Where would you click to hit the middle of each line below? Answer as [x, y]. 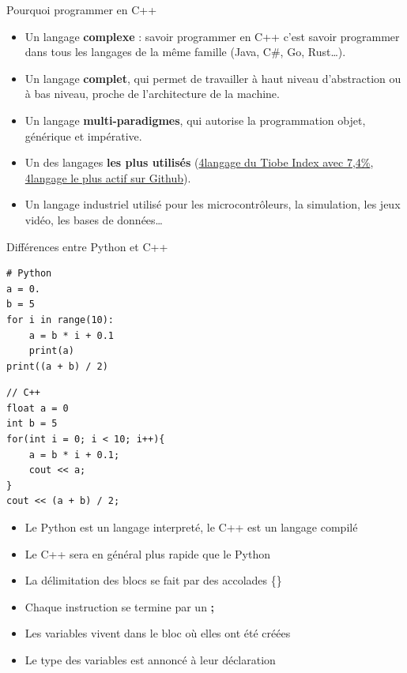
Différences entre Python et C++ [87, 246]
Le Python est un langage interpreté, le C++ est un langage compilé [191, 527]
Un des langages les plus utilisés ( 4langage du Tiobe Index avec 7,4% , [199, 162]
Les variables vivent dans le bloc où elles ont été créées [158, 633]
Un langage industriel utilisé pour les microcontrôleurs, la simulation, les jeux [213, 204]
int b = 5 [32, 424]
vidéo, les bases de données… [94, 219]
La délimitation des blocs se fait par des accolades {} [153, 580]
